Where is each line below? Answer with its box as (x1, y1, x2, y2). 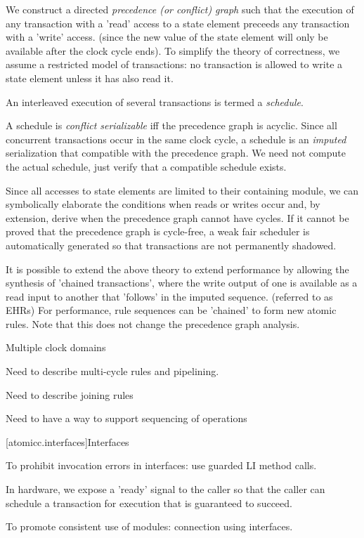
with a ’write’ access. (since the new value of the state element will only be (6, 29, 328, 44)
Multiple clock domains (6, 340, 106, 355)
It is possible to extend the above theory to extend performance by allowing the (6, 261, 349, 276)
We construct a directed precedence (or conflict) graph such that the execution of (6, 2, 354, 16)
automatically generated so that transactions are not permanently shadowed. (6, 237, 337, 252)
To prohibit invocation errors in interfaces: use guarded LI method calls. (6, 458, 317, 473)
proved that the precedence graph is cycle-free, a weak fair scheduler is (6, 224, 310, 239)
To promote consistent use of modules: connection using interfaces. (6, 519, 293, 534)
